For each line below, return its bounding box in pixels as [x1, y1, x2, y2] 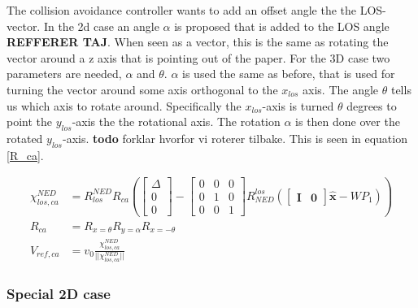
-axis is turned [262, 97, 334, 114]
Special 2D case [7, 283, 111, 303]
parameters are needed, [7, 65, 122, 82]
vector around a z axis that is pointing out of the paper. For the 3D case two [7, 49, 390, 66]
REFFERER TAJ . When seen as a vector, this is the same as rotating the [7, 33, 389, 50]
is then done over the [295, 113, 400, 130]
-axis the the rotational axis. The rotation [72, 113, 281, 130]
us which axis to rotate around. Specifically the [7, 97, 242, 114]
